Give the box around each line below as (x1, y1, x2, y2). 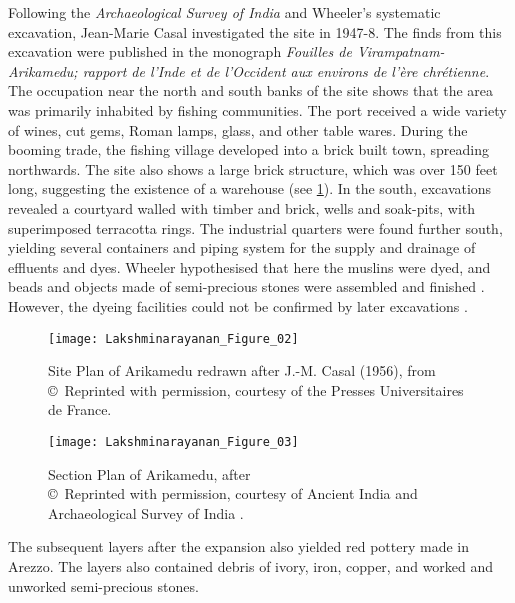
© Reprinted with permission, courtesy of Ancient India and (48, 483, 418, 504)
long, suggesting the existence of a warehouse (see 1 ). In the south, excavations (8, 178, 492, 199)
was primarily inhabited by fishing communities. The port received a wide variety (8, 99, 507, 120)
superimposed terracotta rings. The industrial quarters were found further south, (8, 217, 503, 238)
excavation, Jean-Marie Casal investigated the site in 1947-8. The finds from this (8, 21, 502, 42)
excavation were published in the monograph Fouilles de (8, 41, 352, 62)
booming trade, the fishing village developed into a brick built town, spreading (8, 139, 489, 160)
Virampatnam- (356, 41, 445, 62)
